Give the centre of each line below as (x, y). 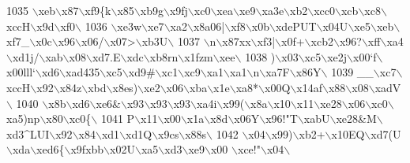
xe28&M (356, 119)
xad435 (83, 72)
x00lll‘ (21, 72)
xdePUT (296, 26)
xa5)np (23, 119)
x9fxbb (87, 149)
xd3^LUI (28, 133)
